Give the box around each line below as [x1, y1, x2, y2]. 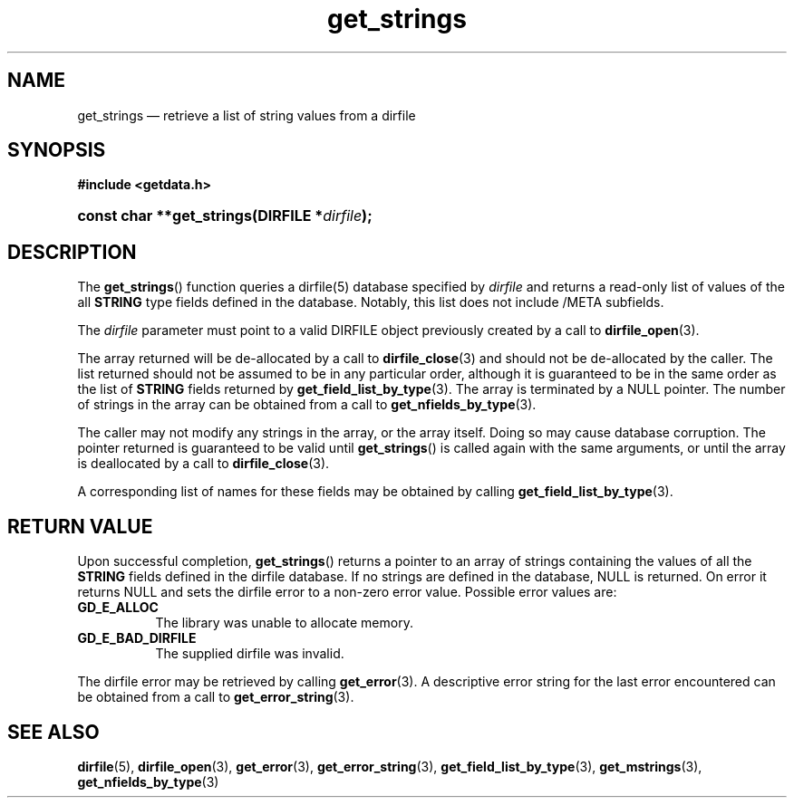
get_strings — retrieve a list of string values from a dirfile [77, 107, 416, 123]
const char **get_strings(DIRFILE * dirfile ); [77, 206, 373, 225]
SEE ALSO [7, 720, 100, 743]
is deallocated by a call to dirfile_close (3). [77, 455, 330, 472]
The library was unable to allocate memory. [155, 615, 413, 631]
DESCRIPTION [7, 240, 137, 264]
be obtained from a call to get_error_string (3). [77, 689, 354, 705]
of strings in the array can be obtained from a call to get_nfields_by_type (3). [77, 397, 537, 413]
